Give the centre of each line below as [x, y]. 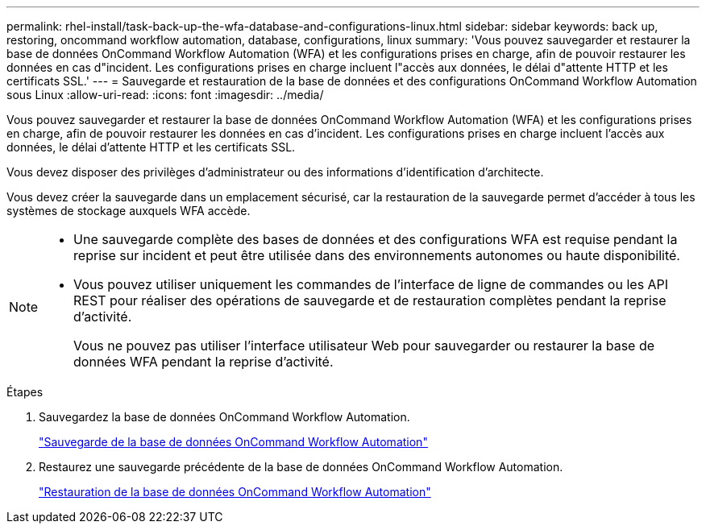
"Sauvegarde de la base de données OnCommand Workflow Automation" [233, 442]
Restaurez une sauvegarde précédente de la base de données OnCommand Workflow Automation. [301, 467]
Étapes [25, 392]
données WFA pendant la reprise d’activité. [203, 362]
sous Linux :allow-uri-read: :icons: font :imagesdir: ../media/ [165, 95]
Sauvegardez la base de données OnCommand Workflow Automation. [224, 417]
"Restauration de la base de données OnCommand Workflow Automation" [235, 492]
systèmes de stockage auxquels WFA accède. [129, 211]
